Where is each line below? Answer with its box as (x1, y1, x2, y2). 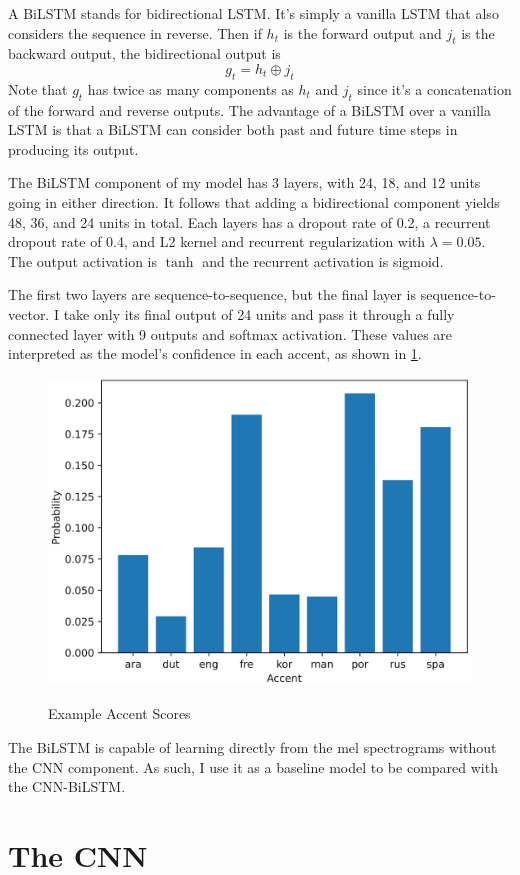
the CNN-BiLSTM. (8, 776, 126, 797)
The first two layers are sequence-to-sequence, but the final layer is (8, 284, 417, 305)
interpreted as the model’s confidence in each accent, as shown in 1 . (8, 343, 422, 364)
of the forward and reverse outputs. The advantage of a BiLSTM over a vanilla (8, 99, 491, 120)
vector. (8, 303, 50, 324)
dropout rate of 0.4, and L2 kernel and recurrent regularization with (8, 231, 426, 252)
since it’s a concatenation (357, 78, 512, 99)
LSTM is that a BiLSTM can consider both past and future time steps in (8, 119, 458, 140)
